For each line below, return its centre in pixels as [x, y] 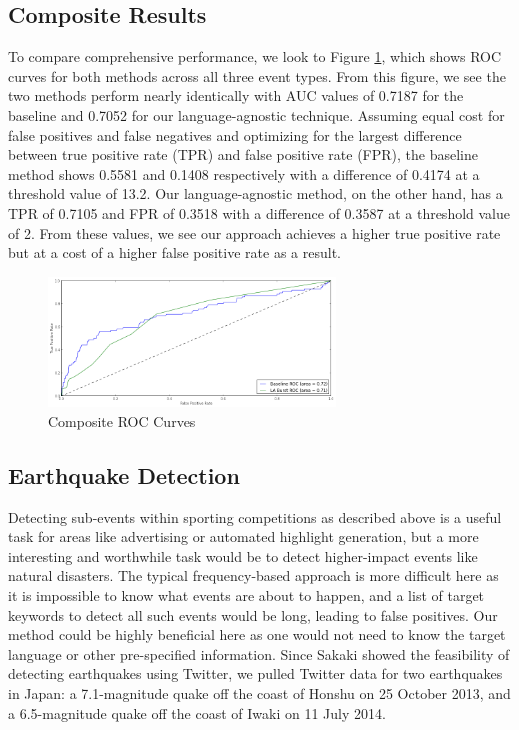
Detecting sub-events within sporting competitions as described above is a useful [255, 516]
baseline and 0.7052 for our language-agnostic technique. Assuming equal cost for [256, 114]
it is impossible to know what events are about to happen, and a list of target [246, 595]
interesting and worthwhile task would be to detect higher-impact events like [243, 555]
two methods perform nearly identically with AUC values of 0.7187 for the [236, 95]
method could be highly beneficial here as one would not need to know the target [257, 634]
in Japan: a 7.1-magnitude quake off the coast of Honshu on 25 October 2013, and [259, 693]
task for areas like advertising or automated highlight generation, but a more [243, 536]
